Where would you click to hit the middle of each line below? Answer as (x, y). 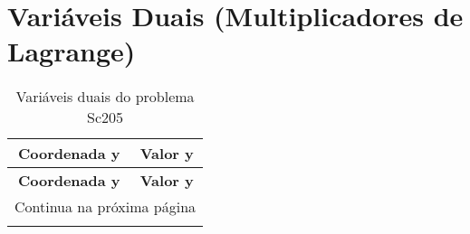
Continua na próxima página (106, 207)
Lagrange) (72, 51)
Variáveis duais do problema (105, 97)
